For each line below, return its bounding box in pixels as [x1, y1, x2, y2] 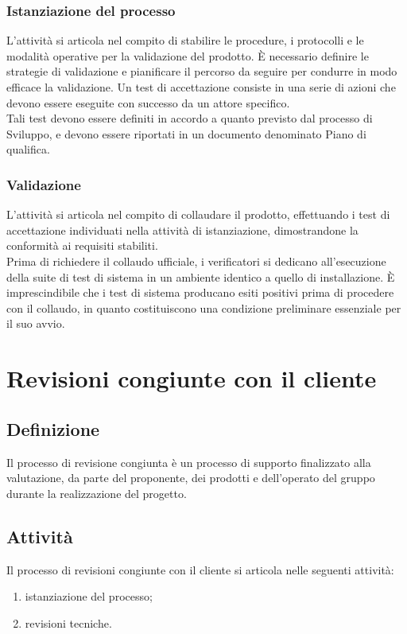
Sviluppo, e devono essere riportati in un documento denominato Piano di [6, 125, 366, 142]
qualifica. [6, 141, 50, 158]
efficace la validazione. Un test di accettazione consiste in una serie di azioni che [6, 79, 396, 95]
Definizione [6, 416, 100, 441]
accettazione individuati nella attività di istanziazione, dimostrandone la [6, 221, 359, 238]
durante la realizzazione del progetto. [6, 484, 187, 501]
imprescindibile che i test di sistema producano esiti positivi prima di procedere [6, 284, 394, 301]
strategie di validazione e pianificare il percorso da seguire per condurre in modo [6, 63, 397, 80]
